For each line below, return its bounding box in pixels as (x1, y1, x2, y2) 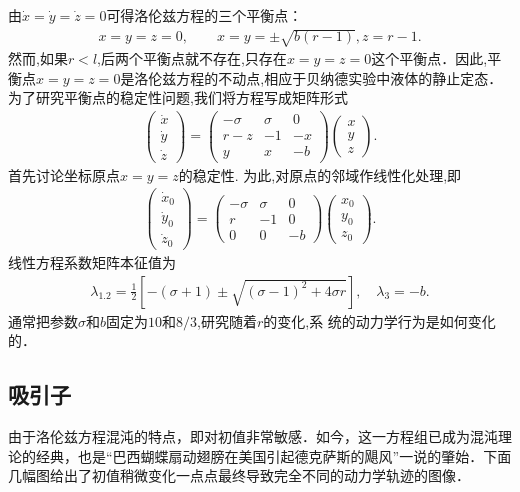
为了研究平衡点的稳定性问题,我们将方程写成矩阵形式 (8, 87, 348, 108)
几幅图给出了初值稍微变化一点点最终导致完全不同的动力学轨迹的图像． (8, 465, 470, 486)
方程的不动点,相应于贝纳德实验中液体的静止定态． (176, 67, 503, 88)
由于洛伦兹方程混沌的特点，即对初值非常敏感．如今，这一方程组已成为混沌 (8, 425, 498, 446)
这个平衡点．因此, (371, 48, 488, 69)
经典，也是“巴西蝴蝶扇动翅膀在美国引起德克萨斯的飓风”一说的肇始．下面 (35, 445, 512, 466)
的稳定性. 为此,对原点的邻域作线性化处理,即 (178, 164, 462, 185)
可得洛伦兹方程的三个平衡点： (106, 5, 303, 25)
